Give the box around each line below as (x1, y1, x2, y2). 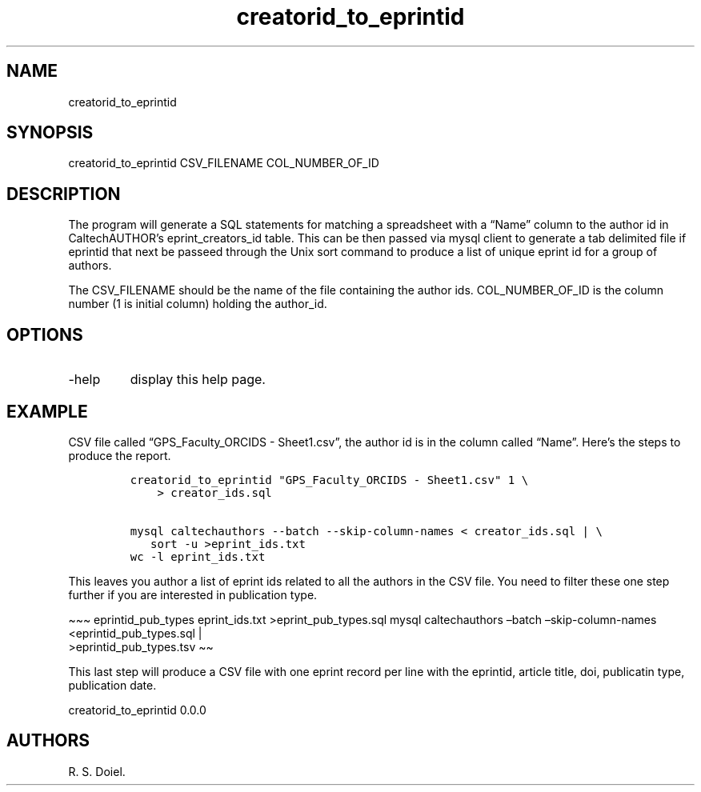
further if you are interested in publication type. (68, 587, 318, 602)
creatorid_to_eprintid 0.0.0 (68, 702, 206, 717)
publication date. (68, 678, 157, 692)
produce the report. (68, 448, 171, 462)
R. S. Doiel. (68, 764, 126, 778)
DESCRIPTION (6, 183, 121, 204)
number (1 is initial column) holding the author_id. (68, 297, 327, 311)
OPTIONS (6, 324, 83, 345)
